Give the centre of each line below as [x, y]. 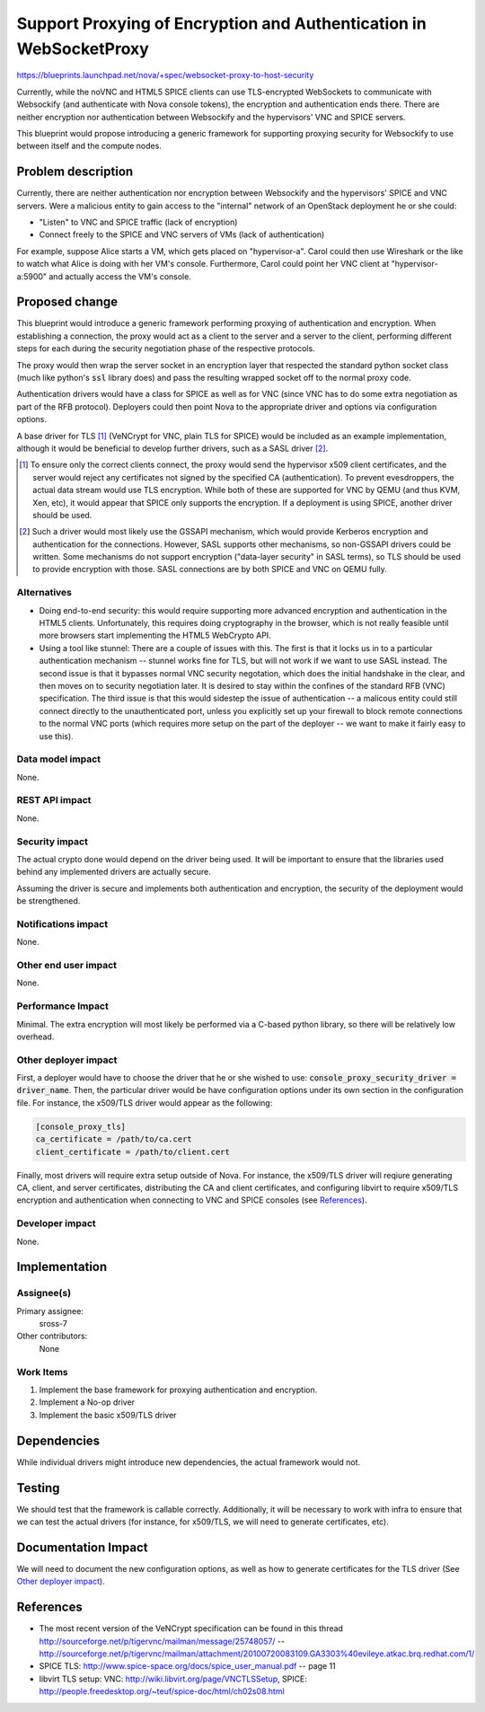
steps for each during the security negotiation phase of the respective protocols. [166, 349]
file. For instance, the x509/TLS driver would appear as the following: [145, 1103]
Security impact [53, 842]
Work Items [42, 1372]
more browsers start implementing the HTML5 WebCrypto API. [155, 635]
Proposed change [67, 302]
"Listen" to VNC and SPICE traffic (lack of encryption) [138, 222]
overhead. [35, 1037]
